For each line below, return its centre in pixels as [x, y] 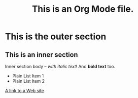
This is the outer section [56, 37]
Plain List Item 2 [29, 81]
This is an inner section [42, 55]
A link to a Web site [25, 91]
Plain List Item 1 [28, 76]
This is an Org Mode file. [83, 9]
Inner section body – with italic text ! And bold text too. [60, 66]
